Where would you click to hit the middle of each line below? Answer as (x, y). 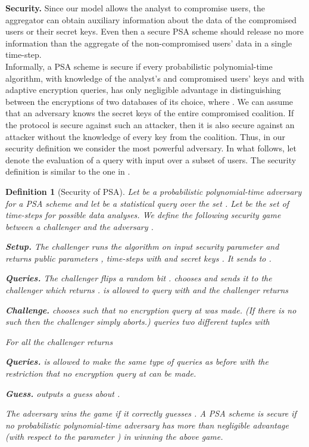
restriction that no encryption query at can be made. (101, 373)
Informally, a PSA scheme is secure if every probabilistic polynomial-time (139, 66)
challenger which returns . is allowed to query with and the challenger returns (147, 290)
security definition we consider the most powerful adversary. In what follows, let (151, 148)
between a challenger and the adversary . (79, 226)
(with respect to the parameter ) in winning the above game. (114, 437)
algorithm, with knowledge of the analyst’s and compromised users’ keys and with (155, 78)
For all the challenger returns (59, 341)
